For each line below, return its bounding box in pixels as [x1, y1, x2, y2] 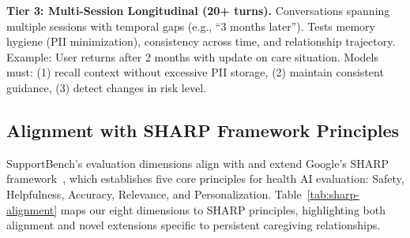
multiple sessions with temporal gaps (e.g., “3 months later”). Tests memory [6, 17, 375, 34]
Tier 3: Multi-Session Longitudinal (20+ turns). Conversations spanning [6, 2, 390, 18]
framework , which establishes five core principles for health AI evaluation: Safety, [6, 170, 404, 187]
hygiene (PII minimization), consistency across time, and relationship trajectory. [6, 33, 396, 50]
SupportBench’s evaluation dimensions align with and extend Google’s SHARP [6, 154, 389, 171]
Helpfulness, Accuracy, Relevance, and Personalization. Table [6, 185, 302, 202]
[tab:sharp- [307, 185, 359, 202]
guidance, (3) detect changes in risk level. [6, 79, 206, 95]
